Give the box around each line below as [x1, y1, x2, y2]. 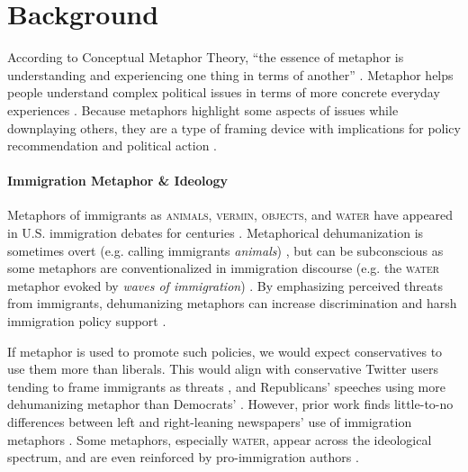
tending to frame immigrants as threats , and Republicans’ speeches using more [7, 377, 445, 395]
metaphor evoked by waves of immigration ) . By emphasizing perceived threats [7, 276, 443, 295]
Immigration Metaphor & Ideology [7, 171, 229, 190]
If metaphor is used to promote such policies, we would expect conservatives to [7, 341, 443, 360]
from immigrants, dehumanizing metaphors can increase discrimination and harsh [7, 294, 457, 313]
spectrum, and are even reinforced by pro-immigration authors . [7, 448, 359, 467]
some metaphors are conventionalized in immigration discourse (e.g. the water [7, 259, 440, 277]
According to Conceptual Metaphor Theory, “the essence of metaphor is [7, 48, 404, 67]
